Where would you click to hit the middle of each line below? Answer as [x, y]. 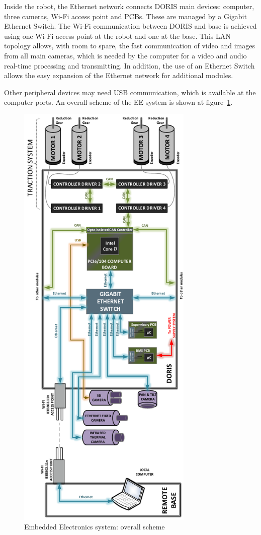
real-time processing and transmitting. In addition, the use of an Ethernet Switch [129, 65]
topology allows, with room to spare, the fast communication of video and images [129, 46]
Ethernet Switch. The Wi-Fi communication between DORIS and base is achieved [130, 26]
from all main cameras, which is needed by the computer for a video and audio [125, 55]
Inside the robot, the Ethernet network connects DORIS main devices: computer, [129, 6]
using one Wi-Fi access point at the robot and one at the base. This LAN [117, 36]
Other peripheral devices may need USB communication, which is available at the [130, 92]
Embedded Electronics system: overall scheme [95, 527]
